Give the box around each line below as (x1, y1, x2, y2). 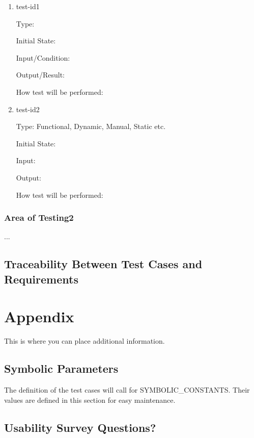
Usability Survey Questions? (4, 419, 156, 435)
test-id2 (16, 104, 40, 114)
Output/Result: (16, 69, 65, 80)
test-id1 (16, 1, 40, 11)
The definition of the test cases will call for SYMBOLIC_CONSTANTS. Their (4, 384, 250, 395)
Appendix (4, 306, 74, 327)
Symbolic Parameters (4, 360, 119, 376)
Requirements (4, 271, 78, 287)
